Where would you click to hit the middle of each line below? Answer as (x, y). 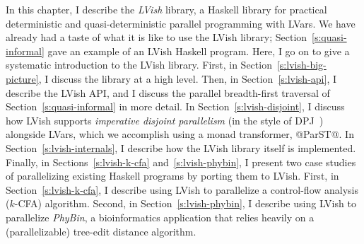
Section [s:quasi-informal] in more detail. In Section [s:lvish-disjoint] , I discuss (175, 106)
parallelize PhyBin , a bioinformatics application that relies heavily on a (160, 217)
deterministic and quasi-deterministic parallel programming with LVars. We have (181, 23)
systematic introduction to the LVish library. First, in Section (139, 65)
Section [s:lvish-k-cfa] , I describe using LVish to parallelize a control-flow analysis (182, 189)
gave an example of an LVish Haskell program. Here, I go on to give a (199, 51)
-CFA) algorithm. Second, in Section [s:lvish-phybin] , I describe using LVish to (185, 203)
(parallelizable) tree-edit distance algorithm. (101, 231)
